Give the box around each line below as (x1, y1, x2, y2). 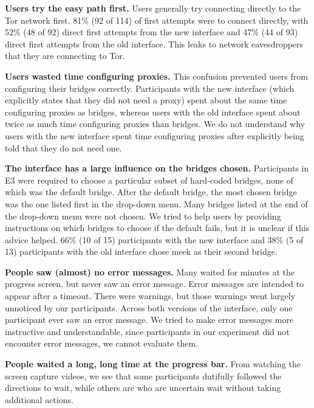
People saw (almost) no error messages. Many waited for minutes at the (5, 265, 295, 278)
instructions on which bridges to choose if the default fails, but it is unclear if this (5, 221, 310, 234)
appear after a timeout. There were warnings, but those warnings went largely (5, 289, 296, 302)
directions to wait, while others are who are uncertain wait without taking (5, 381, 281, 394)
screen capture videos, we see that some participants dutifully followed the (5, 369, 282, 382)
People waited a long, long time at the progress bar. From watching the (5, 358, 301, 370)
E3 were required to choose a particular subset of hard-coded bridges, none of (5, 173, 293, 186)
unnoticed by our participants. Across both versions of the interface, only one (5, 301, 293, 314)
